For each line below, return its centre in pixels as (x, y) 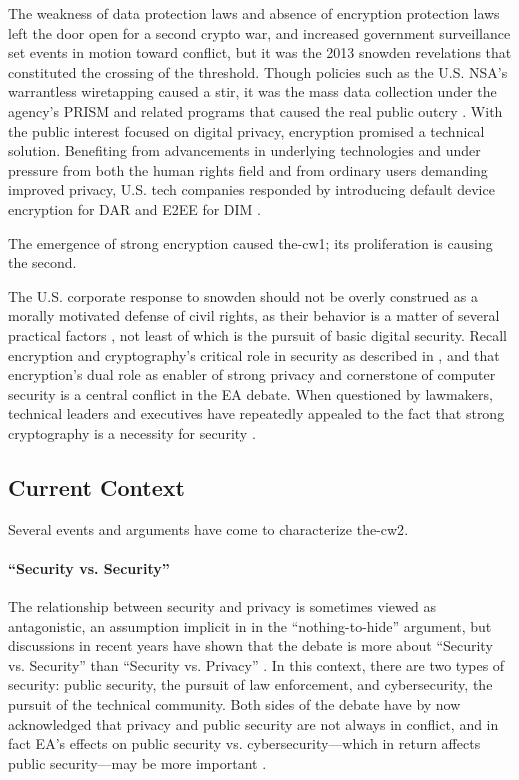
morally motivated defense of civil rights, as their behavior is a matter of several (254, 315)
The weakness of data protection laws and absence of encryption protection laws (254, 13)
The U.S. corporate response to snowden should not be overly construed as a (243, 295)
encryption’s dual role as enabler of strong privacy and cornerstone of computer (252, 374)
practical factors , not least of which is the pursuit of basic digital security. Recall (257, 334)
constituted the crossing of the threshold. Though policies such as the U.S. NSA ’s (258, 71)
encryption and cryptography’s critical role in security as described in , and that (254, 354)
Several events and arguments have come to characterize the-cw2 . (208, 528)
